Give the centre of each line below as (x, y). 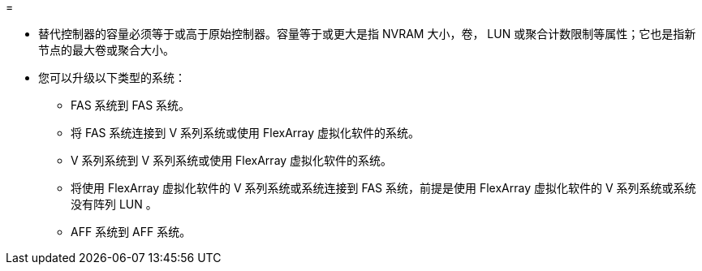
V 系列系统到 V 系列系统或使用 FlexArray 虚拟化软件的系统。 (232, 160)
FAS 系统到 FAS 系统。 (131, 105)
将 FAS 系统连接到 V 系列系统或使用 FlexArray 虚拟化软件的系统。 (245, 133)
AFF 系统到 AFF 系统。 (131, 232)
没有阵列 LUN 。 (114, 204)
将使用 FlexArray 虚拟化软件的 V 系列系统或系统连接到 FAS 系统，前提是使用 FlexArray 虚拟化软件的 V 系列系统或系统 (383, 188)
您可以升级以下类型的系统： (112, 77)
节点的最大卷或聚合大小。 (106, 50)
